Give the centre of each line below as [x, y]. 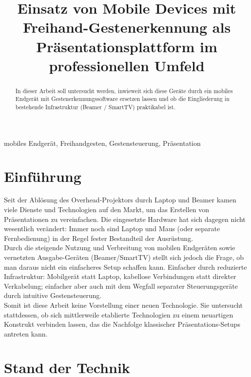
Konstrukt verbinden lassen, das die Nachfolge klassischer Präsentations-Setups [122, 324]
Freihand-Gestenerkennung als [127, 27]
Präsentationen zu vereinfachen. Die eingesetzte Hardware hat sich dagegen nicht [125, 219]
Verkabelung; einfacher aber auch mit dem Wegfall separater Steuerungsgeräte [121, 286]
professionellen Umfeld [127, 65]
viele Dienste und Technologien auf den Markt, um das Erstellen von [107, 209]
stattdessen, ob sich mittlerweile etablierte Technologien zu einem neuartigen [119, 314]
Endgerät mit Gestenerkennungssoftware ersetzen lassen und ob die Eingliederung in [122, 99]
